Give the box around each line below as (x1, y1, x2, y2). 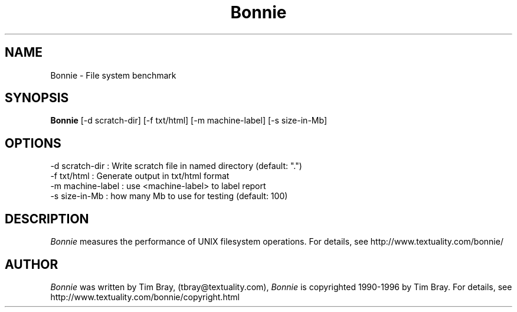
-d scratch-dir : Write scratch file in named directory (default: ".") (50, 161, 302, 171)
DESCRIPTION (5, 211, 89, 226)
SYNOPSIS (5, 90, 69, 106)
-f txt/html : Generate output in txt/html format (50, 171, 230, 181)
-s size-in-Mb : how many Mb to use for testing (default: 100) (50, 191, 288, 201)
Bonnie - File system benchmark (50, 70, 176, 80)
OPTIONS (5, 135, 61, 151)
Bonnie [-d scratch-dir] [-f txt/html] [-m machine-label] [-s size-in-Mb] (50, 115, 327, 126)
